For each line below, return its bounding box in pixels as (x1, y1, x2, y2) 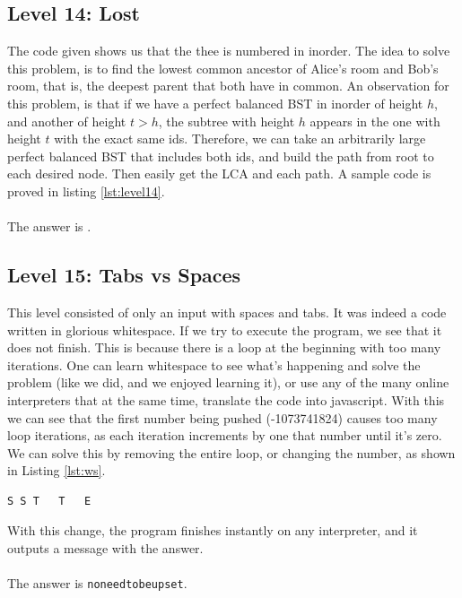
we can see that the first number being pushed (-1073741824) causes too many (7, 408, 438, 427)
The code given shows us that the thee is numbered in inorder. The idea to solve (7, 41, 450, 60)
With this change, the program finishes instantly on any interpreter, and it (7, 521, 418, 540)
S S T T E (7, 494, 92, 507)
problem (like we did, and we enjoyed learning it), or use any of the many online (7, 373, 449, 392)
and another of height (7, 111, 126, 130)
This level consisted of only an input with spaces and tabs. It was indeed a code (7, 302, 447, 321)
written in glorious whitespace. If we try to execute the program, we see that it (7, 320, 442, 339)
